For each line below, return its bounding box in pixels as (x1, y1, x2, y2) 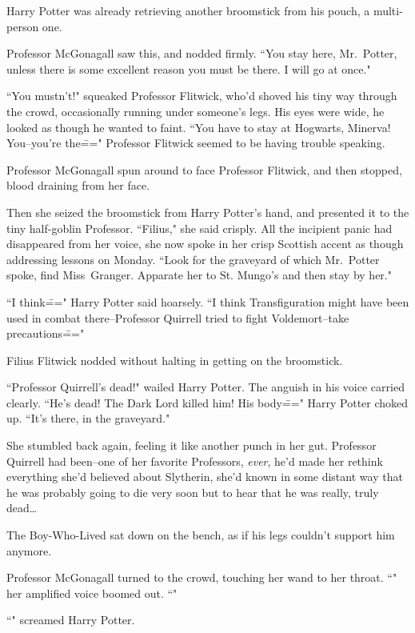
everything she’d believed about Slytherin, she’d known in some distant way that (6, 468, 403, 485)
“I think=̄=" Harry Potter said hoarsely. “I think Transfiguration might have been (6, 293, 409, 310)
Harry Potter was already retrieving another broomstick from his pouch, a (6, 2, 370, 18)
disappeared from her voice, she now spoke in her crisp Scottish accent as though (6, 235, 404, 252)
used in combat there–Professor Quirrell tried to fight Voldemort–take (6, 309, 349, 326)
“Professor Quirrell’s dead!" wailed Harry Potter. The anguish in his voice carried (6, 379, 405, 395)
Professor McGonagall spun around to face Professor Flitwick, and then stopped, (6, 161, 402, 178)
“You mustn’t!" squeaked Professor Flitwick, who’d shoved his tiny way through (6, 87, 397, 104)
